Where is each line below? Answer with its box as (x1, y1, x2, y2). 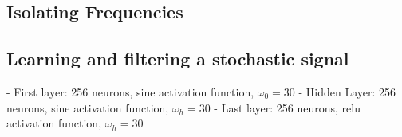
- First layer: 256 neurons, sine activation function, (6, 83, 254, 100)
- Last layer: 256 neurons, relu (214, 99, 361, 115)
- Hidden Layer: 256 (298, 83, 396, 100)
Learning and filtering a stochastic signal (6, 46, 349, 71)
